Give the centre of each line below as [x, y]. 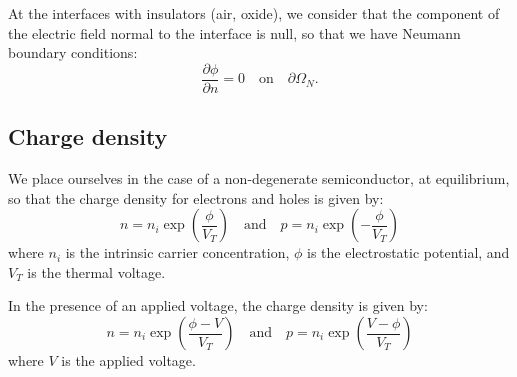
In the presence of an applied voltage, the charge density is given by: [218, 305]
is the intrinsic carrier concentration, [177, 252]
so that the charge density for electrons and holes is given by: [196, 197]
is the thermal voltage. [96, 271]
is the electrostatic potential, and [408, 252]
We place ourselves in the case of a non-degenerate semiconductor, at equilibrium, [259, 178]
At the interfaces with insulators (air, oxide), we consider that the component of [254, 13]
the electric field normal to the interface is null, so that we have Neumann [234, 32]
